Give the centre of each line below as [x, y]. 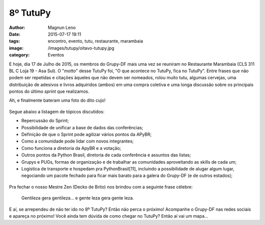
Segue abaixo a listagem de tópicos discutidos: [57, 112]
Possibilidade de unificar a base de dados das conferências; [82, 127]
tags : [14, 41]
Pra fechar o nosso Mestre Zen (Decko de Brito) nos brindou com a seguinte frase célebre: [101, 187]
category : [19, 55]
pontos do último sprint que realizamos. [49, 91]
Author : [17, 28]
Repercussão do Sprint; [45, 121]
